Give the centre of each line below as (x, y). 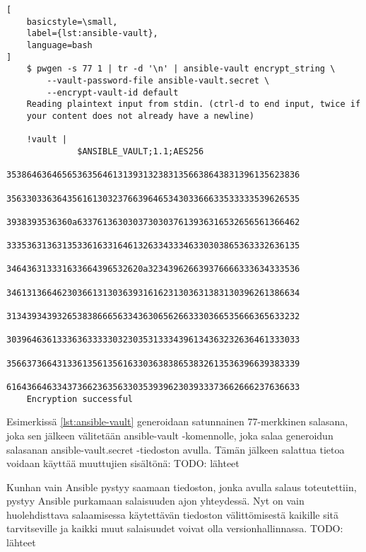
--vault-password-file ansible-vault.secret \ (158, 80)
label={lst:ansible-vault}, (92, 34)
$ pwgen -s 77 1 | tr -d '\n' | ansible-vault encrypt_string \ (181, 69)
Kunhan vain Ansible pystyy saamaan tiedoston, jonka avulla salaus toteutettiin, (182, 487)
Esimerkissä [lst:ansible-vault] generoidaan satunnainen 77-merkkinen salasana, (177, 421)
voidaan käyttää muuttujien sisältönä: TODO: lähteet (123, 463)
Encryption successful (79, 399)
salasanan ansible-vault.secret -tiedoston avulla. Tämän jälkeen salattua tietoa (176, 449)
